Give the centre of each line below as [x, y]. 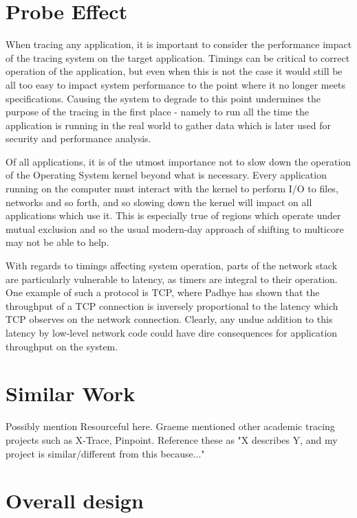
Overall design [75, 500]
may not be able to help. [57, 242]
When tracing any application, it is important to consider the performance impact [179, 44]
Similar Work [71, 393]
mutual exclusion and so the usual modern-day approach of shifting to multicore [175, 228]
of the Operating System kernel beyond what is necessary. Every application [166, 175]
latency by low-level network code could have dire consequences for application [172, 333]
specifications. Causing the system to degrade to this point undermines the [163, 98]
